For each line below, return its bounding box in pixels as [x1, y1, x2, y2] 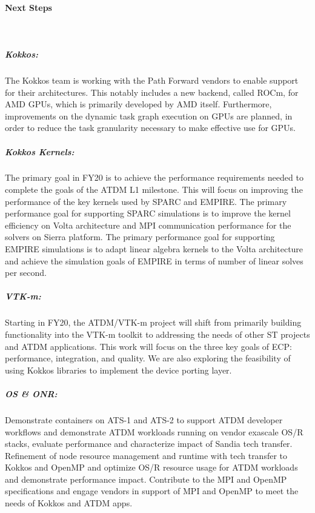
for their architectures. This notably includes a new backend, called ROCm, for [5, 85, 299, 98]
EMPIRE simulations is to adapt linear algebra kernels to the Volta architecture [5, 243, 303, 255]
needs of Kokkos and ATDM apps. [5, 497, 133, 509]
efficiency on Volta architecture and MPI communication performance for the [5, 218, 291, 231]
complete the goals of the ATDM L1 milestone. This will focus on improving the [5, 183, 303, 196]
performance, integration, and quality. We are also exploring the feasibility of [5, 352, 291, 364]
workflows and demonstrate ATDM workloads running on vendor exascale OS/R [5, 425, 303, 438]
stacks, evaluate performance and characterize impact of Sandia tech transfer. [5, 437, 293, 450]
